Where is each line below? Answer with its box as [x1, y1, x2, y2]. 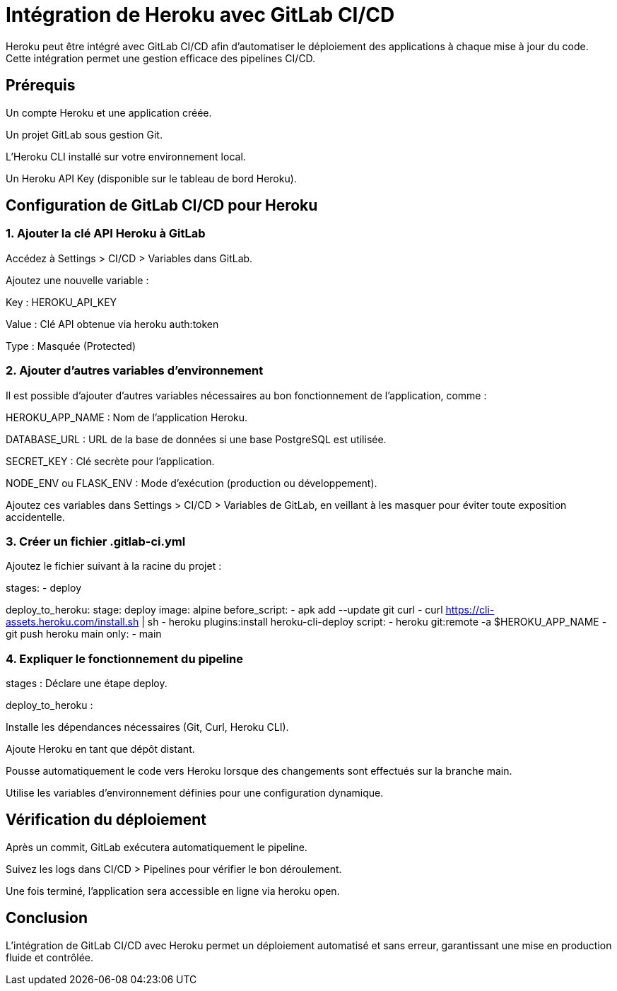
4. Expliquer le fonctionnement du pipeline [6, 651, 244, 666]
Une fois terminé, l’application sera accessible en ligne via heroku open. [6, 884, 340, 897]
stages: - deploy [6, 582, 82, 594]
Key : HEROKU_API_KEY [6, 295, 117, 308]
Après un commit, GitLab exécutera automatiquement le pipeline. [6, 840, 307, 853]
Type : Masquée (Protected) [6, 339, 136, 352]
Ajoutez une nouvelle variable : [6, 274, 149, 286]
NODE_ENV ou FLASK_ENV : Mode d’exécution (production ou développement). [6, 476, 377, 489]
